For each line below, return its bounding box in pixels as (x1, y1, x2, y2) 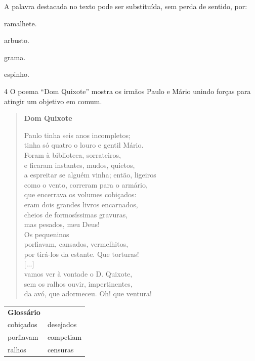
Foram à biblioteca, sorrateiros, (24, 149, 121, 160)
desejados (47, 319, 77, 330)
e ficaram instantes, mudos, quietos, (24, 159, 135, 170)
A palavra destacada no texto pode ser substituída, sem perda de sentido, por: (4, 1, 247, 11)
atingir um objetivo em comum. (4, 96, 102, 106)
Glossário (8, 306, 40, 317)
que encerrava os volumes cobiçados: (24, 189, 137, 200)
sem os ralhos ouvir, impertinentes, (24, 278, 133, 289)
